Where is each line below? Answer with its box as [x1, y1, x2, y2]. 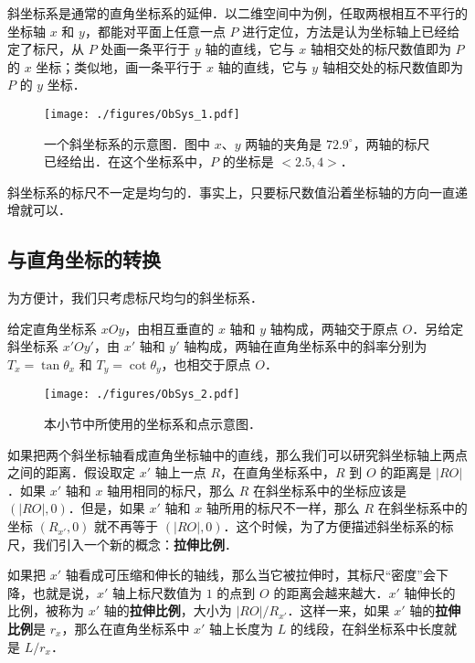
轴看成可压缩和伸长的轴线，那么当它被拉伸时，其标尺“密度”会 [65, 565, 436, 584]
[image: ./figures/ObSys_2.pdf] [44, 388, 240, 401]
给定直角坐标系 [7, 318, 97, 337]
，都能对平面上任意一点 [84, 21, 226, 40]
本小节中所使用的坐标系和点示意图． [44, 414, 261, 433]
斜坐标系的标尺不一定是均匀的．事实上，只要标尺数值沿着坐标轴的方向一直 [7, 182, 455, 201]
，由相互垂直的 [124, 318, 215, 337]
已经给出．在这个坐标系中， [44, 152, 210, 171]
